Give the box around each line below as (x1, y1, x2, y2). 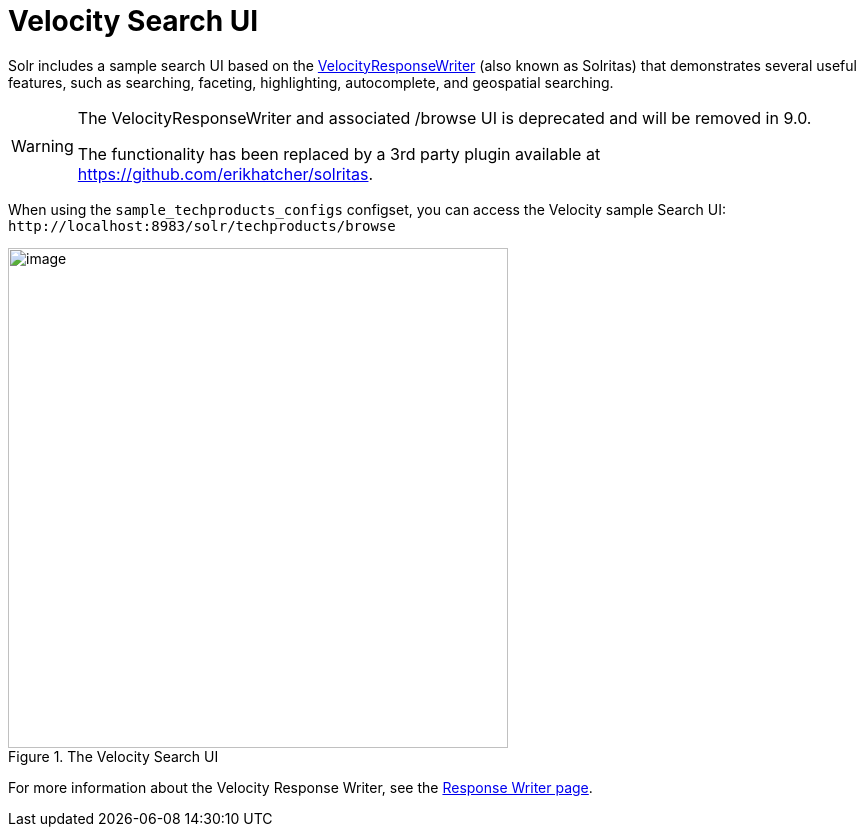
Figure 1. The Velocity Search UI (8, 747, 219, 765)
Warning (11, 135, 74, 156)
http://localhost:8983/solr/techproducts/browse (8, 217, 396, 234)
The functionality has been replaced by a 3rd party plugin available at (77, 143, 601, 164)
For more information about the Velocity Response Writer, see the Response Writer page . (8, 778, 593, 796)
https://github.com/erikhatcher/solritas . (77, 163, 374, 184)
